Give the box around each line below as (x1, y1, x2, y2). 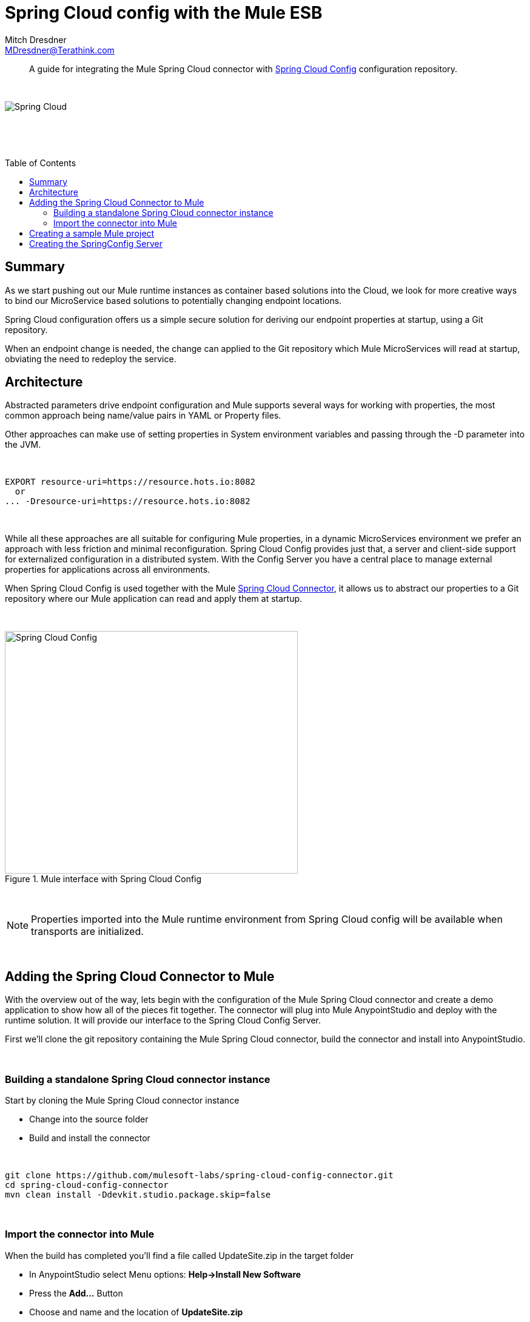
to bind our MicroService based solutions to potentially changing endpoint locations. (5, 295, 342, 306)
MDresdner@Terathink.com (5, 44, 115, 55)
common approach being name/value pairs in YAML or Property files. (5, 410, 281, 421)
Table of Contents (5, 157, 76, 168)
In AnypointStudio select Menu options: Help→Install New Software (29, 1269, 301, 1280)
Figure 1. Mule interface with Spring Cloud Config (5, 874, 202, 885)
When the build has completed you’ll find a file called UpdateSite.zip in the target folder (5, 1250, 354, 1261)
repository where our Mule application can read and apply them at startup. (5, 593, 303, 604)
